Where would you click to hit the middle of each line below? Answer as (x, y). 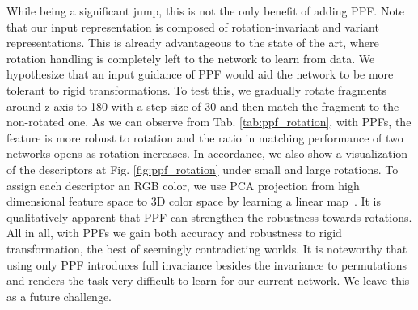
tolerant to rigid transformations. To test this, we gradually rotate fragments (197, 89)
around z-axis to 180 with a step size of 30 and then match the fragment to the (203, 106)
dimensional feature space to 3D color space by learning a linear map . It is (194, 201)
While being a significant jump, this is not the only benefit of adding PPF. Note (206, 11)
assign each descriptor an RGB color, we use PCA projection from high (183, 185)
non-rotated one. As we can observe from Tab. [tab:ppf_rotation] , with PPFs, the (209, 122)
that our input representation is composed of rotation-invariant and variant (193, 26)
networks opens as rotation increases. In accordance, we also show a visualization (207, 153)
